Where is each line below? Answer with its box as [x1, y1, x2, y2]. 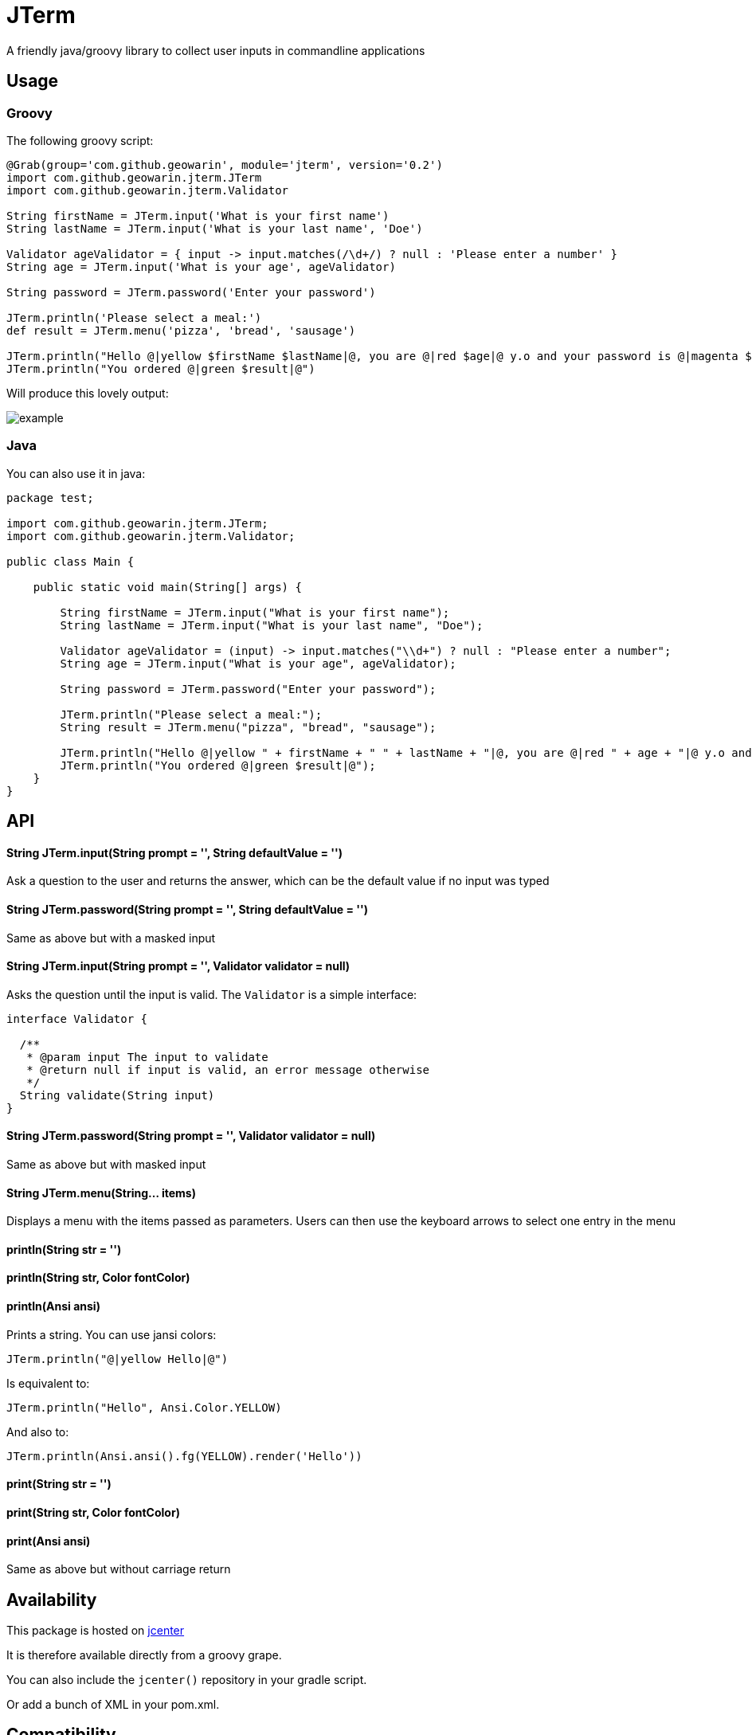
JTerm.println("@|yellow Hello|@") [6, 1352, 229, 1365]
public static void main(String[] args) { [33, 580, 302, 593]
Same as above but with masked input [6, 1157, 206, 1172]
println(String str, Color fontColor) [6, 1271, 190, 1285]
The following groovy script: [6, 133, 154, 147]
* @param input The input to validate [26, 1050, 268, 1063]
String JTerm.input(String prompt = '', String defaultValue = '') [6, 845, 343, 860]
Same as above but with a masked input [6, 930, 216, 945]
